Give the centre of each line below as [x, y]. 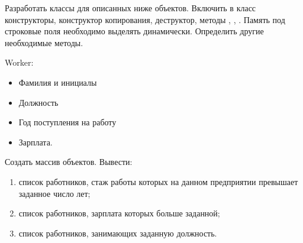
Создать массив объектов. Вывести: [69, 162]
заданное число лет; [54, 193]
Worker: [19, 62]
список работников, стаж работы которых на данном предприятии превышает [158, 181]
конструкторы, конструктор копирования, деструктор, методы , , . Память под [145, 19]
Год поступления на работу [67, 122]
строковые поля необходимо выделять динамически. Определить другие [134, 31]
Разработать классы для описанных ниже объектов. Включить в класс [130, 8]
